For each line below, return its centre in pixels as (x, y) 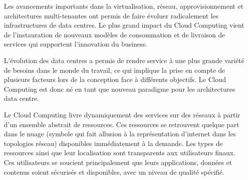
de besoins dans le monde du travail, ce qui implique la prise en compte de (115, 70)
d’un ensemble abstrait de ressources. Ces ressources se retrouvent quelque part (122, 124)
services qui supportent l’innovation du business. (76, 44)
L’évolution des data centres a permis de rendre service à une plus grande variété (124, 60)
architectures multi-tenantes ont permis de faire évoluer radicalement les (111, 15)
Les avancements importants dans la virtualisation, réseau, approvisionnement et (124, 6)
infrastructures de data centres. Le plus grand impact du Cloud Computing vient (124, 25)
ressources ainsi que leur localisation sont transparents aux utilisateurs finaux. (120, 153)
